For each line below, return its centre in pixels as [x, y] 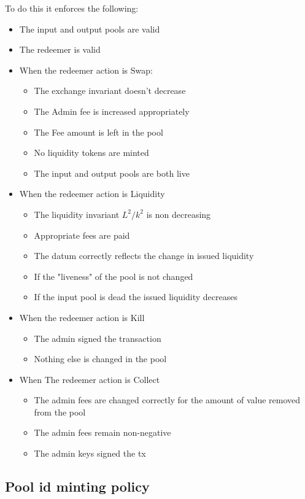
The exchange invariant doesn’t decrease [110, 91]
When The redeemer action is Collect [90, 379]
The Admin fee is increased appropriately [112, 111]
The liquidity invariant [77, 214]
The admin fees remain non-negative [102, 432]
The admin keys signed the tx [90, 453]
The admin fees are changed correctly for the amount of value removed [167, 400]
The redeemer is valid [60, 49]
